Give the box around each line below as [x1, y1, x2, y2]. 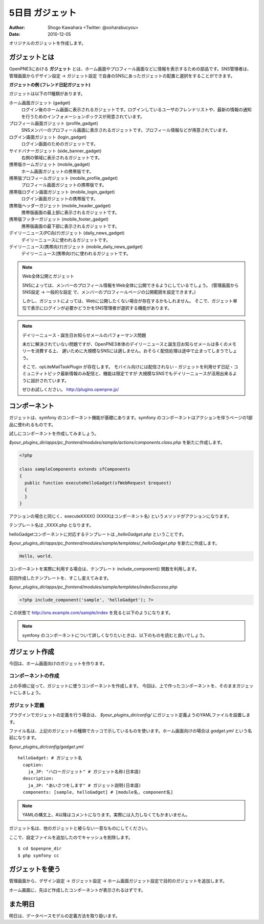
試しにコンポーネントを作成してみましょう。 [9, 430, 99, 436]
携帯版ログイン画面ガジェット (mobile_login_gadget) [9, 189, 115, 195]
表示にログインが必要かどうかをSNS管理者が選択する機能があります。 [30, 305, 172, 311]
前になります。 [9, 735, 39, 741]
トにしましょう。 [9, 690, 44, 696]
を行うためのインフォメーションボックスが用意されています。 [21, 113, 145, 120]
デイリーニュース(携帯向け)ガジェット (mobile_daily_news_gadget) [9, 244, 143, 249]
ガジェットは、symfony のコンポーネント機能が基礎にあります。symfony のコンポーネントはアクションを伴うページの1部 [9, 414, 253, 421]
